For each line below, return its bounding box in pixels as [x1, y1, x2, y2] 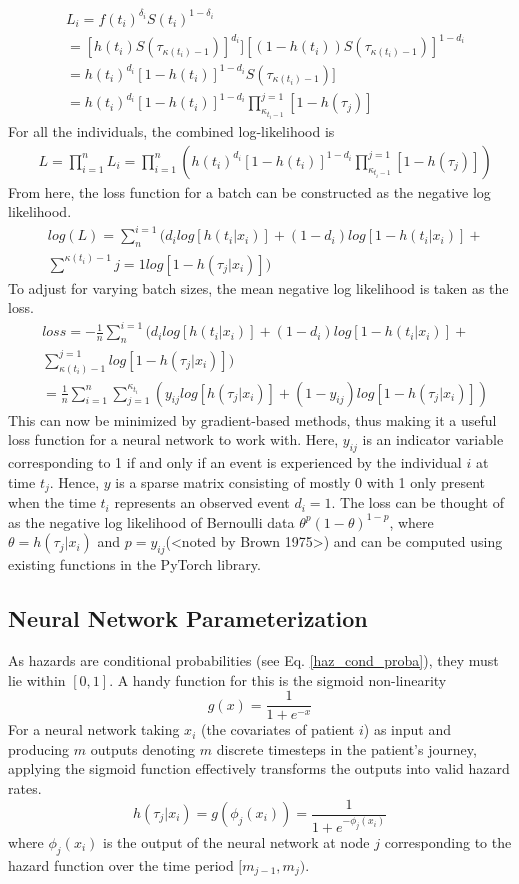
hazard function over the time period [8, 854, 234, 875]
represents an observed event [114, 492, 290, 513]
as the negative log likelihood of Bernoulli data [8, 511, 295, 532]
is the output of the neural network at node [102, 831, 370, 852]
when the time [8, 492, 96, 513]
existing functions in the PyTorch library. [8, 554, 261, 575]
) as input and [363, 719, 452, 740]
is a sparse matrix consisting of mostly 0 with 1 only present [115, 471, 486, 492]
